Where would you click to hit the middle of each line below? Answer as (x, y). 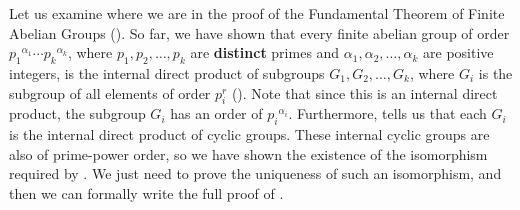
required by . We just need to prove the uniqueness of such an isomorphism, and (255, 173)
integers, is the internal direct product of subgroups (167, 72)
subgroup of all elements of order (110, 92)
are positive (458, 52)
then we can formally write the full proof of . (146, 192)
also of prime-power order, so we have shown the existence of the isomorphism (248, 153)
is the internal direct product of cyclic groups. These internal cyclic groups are (249, 134)
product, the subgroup (77, 113)
